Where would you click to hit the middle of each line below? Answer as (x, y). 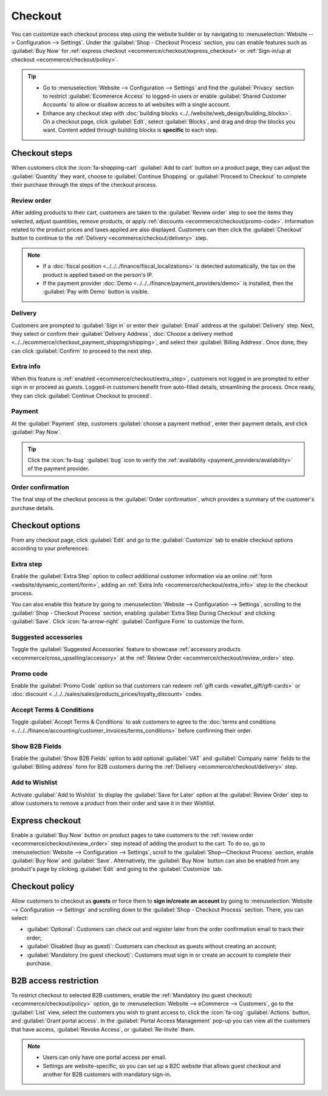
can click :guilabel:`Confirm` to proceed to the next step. (82, 351)
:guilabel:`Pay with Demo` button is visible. (96, 291)
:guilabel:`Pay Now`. (36, 432)
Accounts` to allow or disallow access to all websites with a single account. (137, 105)
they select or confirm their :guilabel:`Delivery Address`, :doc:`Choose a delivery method (122, 333)
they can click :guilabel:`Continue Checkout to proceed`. (82, 396)
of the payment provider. (59, 469)
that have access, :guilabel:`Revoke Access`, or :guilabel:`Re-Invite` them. (103, 1029)
